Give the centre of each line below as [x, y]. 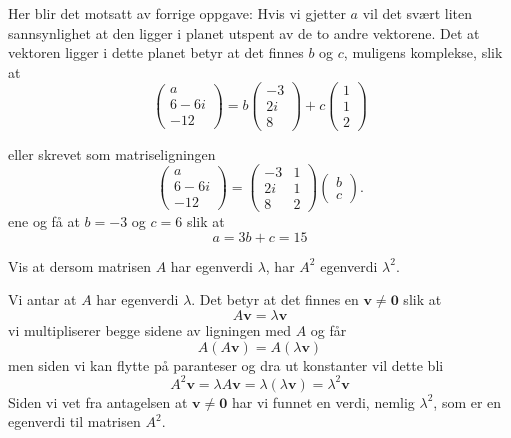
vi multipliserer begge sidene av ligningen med [149, 330]
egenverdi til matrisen [74, 421]
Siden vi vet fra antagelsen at [98, 401]
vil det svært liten [417, 13]
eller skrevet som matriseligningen [112, 153]
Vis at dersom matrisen [80, 265]
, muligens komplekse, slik [423, 52]
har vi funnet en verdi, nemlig [323, 401]
